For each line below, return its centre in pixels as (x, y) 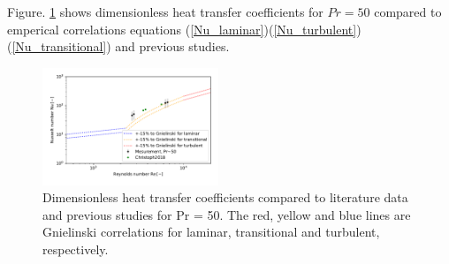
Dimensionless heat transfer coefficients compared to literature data (225, 197)
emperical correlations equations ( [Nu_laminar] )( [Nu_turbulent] (182, 29)
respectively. (76, 249)
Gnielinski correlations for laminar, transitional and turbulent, (211, 232)
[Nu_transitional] (59, 46)
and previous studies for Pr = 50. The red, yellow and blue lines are (227, 214)
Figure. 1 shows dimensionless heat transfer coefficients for (165, 11)
